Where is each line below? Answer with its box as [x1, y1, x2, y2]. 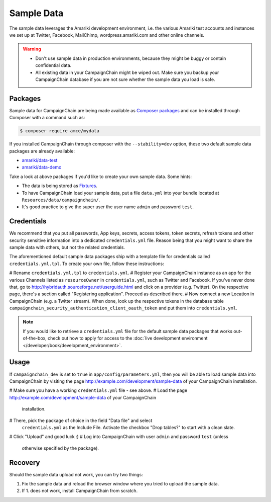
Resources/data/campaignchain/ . [22, 197, 100, 203]
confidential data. [35, 62, 72, 68]
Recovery [9, 458, 40, 467]
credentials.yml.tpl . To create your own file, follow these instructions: [9, 261, 164, 267]
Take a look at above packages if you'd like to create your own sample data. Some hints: [9, 174, 192, 180]
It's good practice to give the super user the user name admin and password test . [22, 204, 194, 210]
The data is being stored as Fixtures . [22, 183, 98, 189]
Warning [23, 46, 41, 52]
